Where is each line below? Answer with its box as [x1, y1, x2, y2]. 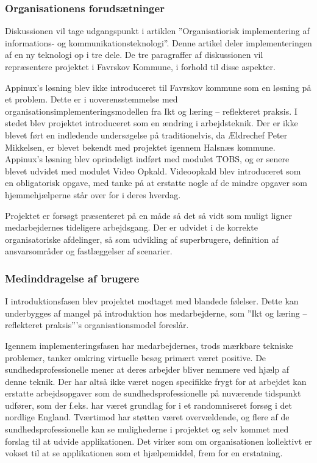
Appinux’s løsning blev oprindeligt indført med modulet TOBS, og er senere [5, 153, 290, 165]
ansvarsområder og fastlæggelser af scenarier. [5, 245, 173, 257]
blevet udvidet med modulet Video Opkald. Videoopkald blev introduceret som [5, 164, 301, 177]
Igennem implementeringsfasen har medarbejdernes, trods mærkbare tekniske [5, 339, 293, 351]
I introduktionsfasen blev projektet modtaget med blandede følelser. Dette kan [5, 295, 299, 307]
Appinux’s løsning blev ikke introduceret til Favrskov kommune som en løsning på [5, 81, 312, 93]
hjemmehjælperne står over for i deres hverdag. [5, 188, 181, 201]
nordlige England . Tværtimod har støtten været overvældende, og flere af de [5, 411, 290, 423]
